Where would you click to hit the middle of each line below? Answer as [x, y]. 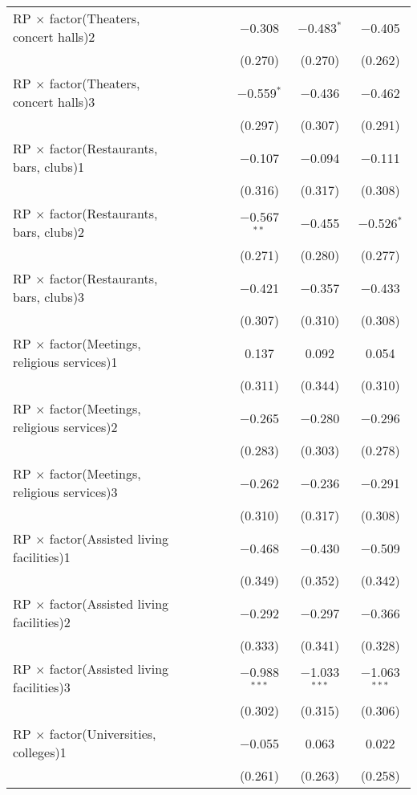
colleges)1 [40, 752]
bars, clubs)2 [49, 232]
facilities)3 [42, 687]
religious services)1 [65, 362]
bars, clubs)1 [49, 167]
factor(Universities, [103, 734]
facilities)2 [42, 622]
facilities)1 [42, 557]
